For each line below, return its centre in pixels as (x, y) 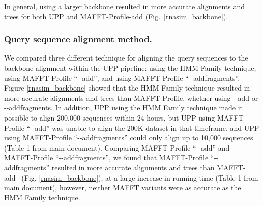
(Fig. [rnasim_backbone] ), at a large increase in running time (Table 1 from (140, 177)
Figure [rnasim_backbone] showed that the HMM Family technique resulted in (127, 88)
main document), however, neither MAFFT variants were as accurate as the (123, 187)
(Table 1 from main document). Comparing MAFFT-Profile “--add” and (117, 147)
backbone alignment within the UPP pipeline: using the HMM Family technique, (130, 68)
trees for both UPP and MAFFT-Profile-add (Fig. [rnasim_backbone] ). (116, 16)
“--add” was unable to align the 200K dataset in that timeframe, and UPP (143, 127)
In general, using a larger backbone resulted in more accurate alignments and (124, 6)
